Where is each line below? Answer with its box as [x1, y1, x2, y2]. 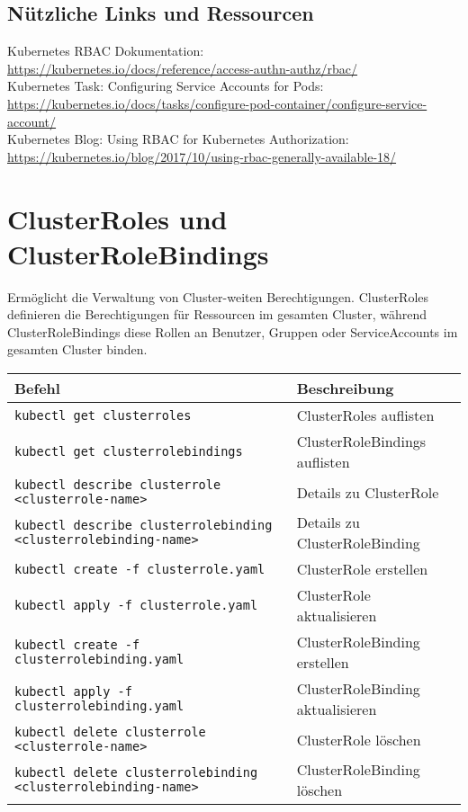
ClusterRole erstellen [296, 558, 428, 580]
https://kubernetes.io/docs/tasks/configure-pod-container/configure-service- [7, 94, 427, 112]
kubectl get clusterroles [14, 407, 192, 423]
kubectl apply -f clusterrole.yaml [14, 598, 258, 613]
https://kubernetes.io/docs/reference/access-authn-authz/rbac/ [7, 58, 358, 77]
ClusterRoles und [7, 200, 228, 236]
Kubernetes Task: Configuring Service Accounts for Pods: [7, 76, 324, 95]
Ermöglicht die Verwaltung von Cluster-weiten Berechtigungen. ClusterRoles [7, 287, 429, 306]
